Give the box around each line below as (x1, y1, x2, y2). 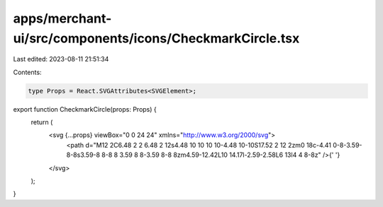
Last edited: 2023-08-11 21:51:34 (13, 55, 109, 64)
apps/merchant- (13, 11, 112, 26)
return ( (30, 118, 53, 126)
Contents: (13, 68, 42, 76)
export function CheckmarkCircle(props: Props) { (13, 105, 157, 113)
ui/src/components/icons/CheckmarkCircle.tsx (13, 30, 300, 46)
